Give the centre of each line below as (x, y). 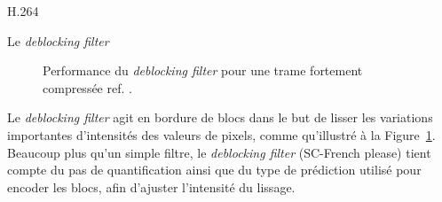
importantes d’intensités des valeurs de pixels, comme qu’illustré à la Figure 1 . (221, 134)
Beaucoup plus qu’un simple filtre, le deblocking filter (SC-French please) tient (219, 152)
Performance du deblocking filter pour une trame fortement (203, 70)
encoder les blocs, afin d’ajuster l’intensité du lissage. (151, 186)
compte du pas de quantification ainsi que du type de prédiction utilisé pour (214, 170)
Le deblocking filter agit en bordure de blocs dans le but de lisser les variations (220, 117)
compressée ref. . (87, 87)
